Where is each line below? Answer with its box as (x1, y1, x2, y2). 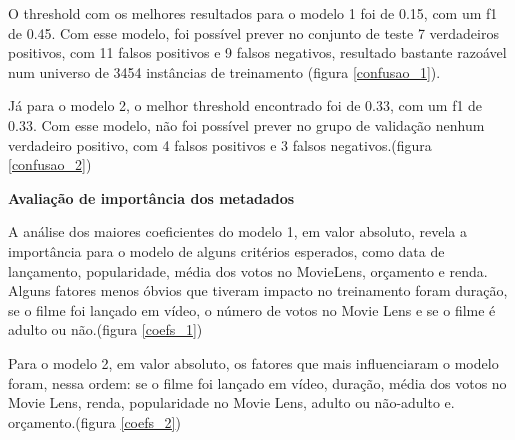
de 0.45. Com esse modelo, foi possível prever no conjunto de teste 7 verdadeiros (8, 22, 499, 43)
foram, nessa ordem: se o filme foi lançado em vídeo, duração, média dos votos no (8, 372, 507, 393)
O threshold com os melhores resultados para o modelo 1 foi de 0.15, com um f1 (8, 3, 498, 23)
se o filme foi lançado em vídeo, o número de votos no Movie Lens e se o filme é (8, 299, 496, 320)
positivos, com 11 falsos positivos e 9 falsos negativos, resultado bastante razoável (8, 42, 507, 63)
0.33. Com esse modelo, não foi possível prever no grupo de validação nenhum (8, 114, 485, 135)
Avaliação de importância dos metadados (8, 187, 295, 208)
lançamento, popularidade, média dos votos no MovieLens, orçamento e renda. (8, 260, 488, 281)
